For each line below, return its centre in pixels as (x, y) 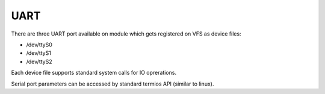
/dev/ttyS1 (39, 53)
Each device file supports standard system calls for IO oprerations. (94, 73)
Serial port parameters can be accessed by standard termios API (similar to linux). (113, 84)
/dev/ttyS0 (39, 45)
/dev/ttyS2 (39, 61)
